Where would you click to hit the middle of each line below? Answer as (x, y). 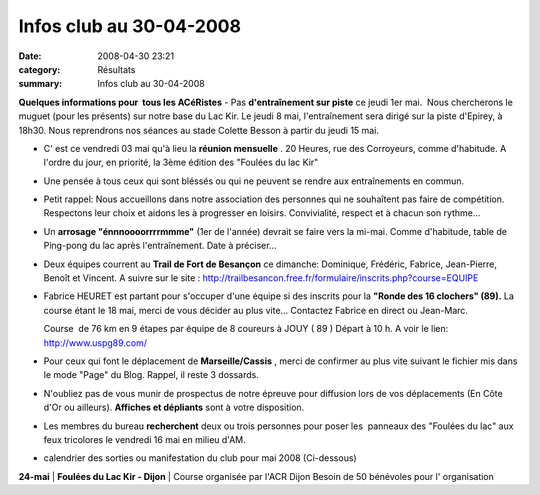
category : (39, 69)
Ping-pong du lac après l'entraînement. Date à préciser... (160, 246)
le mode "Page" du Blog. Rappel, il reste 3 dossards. (151, 375)
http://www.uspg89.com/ (95, 342)
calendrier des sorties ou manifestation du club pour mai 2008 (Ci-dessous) (200, 458)
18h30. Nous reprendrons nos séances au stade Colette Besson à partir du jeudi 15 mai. (199, 130)
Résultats (116, 69)
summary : (40, 84)
